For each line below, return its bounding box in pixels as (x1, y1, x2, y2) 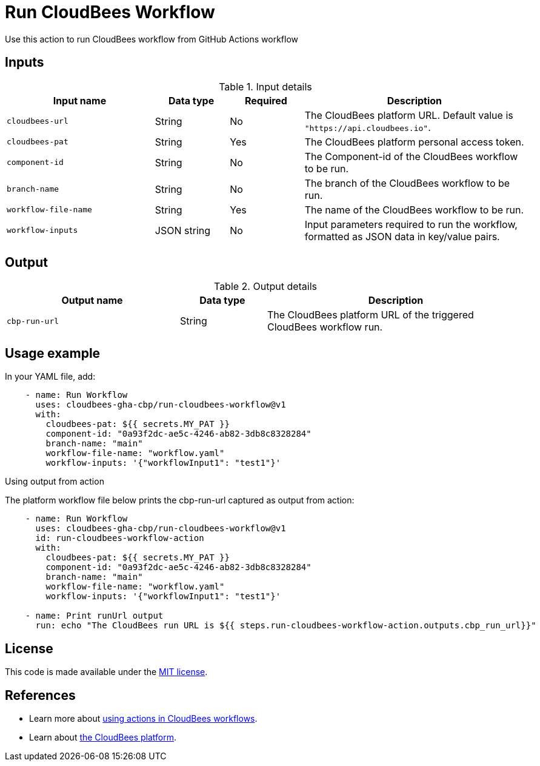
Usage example (5, 345, 101, 361)
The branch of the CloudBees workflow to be (304, 176, 510, 189)
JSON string (155, 224, 211, 237)
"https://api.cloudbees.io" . (304, 121, 431, 133)
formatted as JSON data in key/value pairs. (304, 230, 500, 243)
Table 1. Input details (219, 80, 312, 93)
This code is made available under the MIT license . (5, 667, 208, 677)
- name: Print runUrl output (25, 611, 164, 621)
